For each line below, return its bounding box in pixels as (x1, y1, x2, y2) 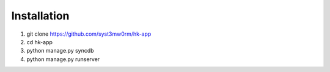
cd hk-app (26, 38, 53, 45)
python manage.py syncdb (26, 47, 94, 54)
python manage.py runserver (26, 55, 100, 63)
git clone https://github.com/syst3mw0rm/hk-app (26, 30, 152, 38)
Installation (11, 9, 70, 22)
